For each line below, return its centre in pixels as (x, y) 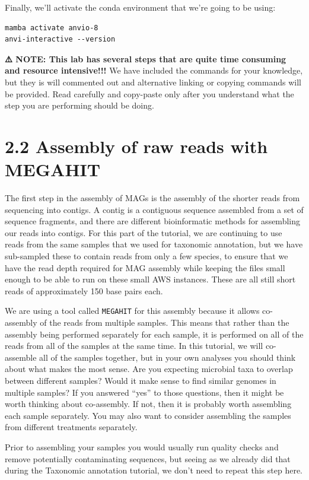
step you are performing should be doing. (79, 105)
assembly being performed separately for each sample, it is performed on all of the (154, 334)
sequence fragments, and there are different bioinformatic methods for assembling (152, 221)
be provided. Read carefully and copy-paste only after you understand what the (149, 93)
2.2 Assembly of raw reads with (136, 146)
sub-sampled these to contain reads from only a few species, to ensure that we (146, 256)
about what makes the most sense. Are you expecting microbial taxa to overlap (149, 369)
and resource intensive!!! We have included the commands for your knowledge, (154, 70)
